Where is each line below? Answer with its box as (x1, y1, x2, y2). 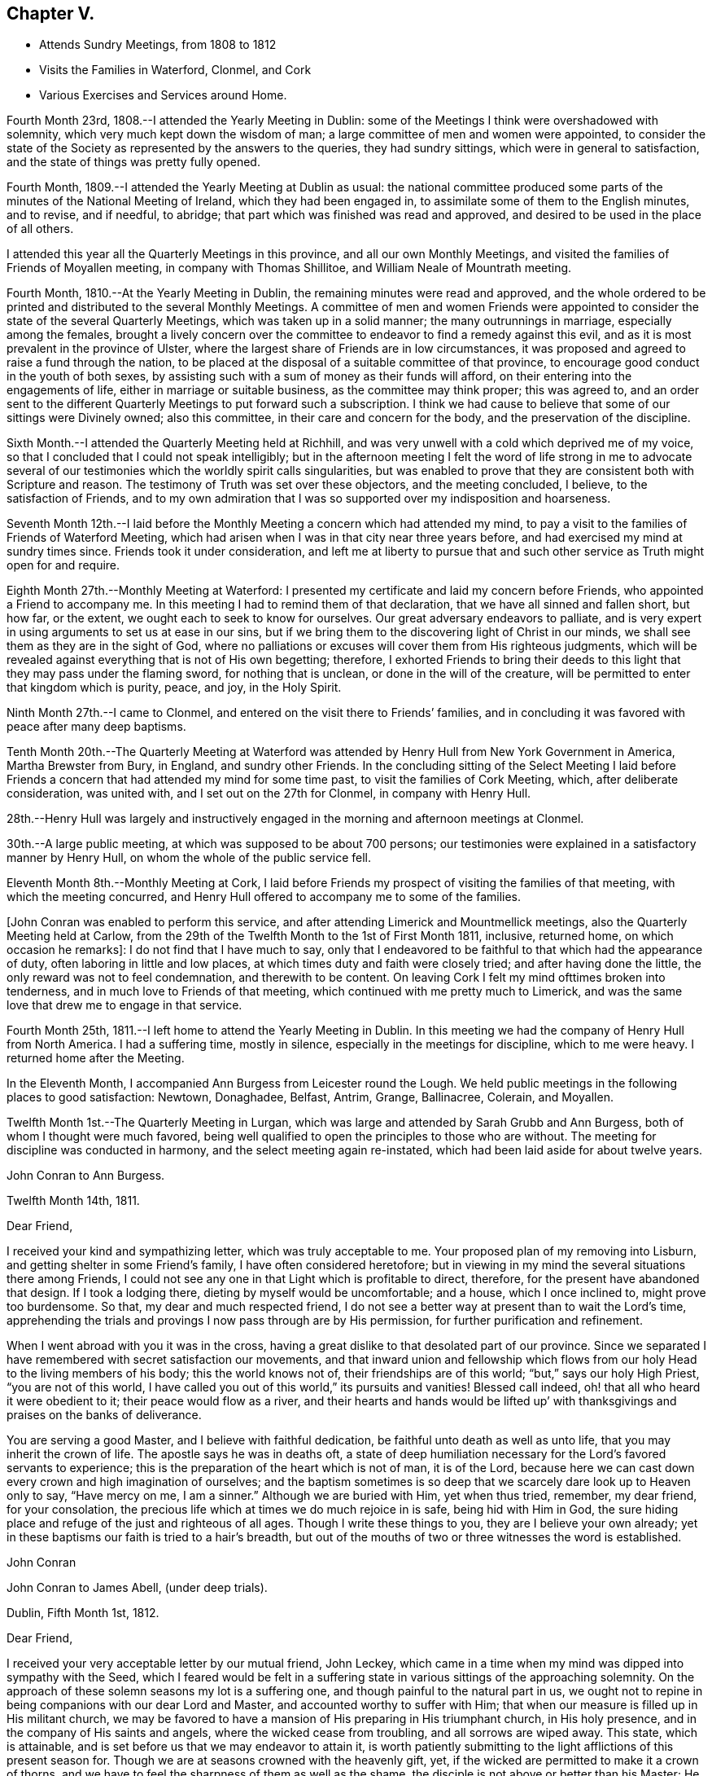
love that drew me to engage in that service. (7, 998, 242, 1013)
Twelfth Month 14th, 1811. (7, 1194, 140, 1208)
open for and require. (7, 558, 120, 573)
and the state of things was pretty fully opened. (7, 155, 260, 169)
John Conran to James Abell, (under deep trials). (7, 1580, 268, 1595)
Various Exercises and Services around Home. (39, 88, 287, 103)
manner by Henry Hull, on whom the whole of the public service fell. (7, 851, 371, 865)
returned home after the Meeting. (7, 1051, 185, 1066)
